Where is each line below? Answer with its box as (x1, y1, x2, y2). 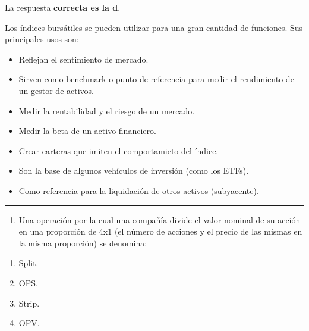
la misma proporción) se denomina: (18, 236, 147, 249)
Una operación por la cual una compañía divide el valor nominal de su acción (18, 213, 301, 226)
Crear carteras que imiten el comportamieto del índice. (18, 144, 219, 157)
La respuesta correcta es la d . (5, 1, 121, 13)
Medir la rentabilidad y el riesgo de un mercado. (18, 104, 195, 117)
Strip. (18, 296, 40, 309)
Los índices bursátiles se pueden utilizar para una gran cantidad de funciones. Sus (5, 21, 303, 33)
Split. (18, 257, 39, 269)
